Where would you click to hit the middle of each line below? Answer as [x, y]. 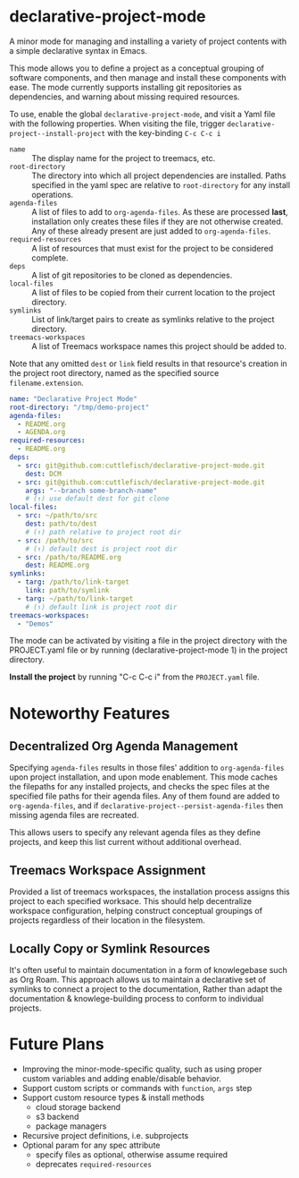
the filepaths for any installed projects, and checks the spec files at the [140, 787]
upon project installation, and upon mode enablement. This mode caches [144, 777]
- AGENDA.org [42, 432]
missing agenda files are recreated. [74, 815]
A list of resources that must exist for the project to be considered [153, 248]
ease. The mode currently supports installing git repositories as [126, 87]
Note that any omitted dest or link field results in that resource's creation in [148, 363]
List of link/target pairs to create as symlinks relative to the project [153, 319]
